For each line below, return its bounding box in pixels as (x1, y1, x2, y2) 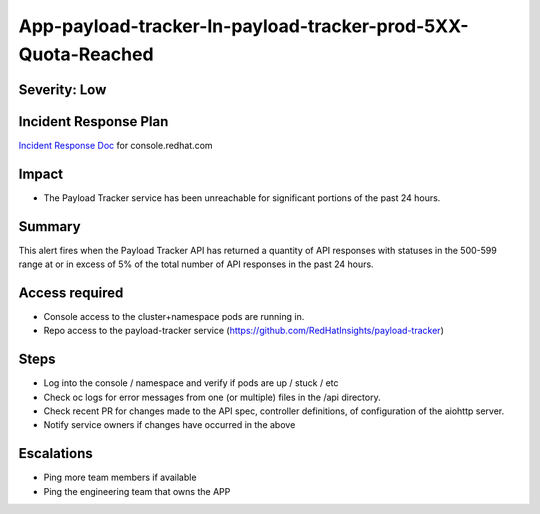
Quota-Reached (18, 43, 154, 65)
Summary (18, 218, 81, 235)
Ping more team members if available (43, 471, 197, 484)
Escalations (18, 445, 94, 462)
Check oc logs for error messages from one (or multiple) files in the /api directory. (43, 391, 381, 403)
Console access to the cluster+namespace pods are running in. (43, 310, 305, 322)
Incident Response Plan (18, 113, 169, 130)
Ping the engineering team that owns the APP (43, 485, 231, 497)
